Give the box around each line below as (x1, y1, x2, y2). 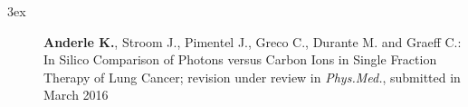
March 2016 (43, 85, 109, 104)
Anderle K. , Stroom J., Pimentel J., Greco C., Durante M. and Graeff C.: (43, 32, 462, 51)
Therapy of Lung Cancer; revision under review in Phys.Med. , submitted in (43, 67, 461, 86)
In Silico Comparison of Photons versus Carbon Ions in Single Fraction (43, 50, 437, 69)
